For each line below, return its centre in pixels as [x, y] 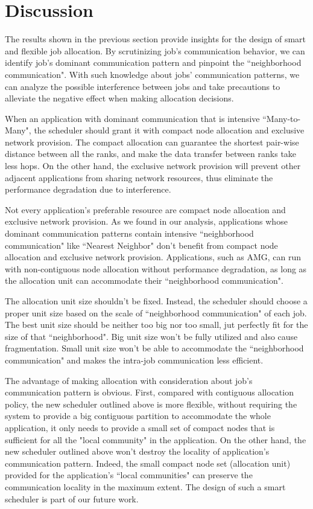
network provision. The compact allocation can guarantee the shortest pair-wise [152, 142]
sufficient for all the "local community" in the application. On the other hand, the [156, 439]
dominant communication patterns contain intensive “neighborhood [129, 233]
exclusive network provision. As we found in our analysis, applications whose [146, 221]
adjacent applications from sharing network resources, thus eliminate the [139, 177]
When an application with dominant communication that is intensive [132, 118]
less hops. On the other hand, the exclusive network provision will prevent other [153, 166]
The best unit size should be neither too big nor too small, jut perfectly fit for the [156, 325]
